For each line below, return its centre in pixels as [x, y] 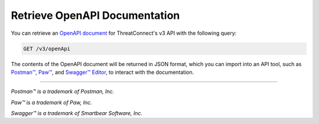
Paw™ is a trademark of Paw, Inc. [51, 102]
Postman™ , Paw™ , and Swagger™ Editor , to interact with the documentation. [102, 72]
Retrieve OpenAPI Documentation [95, 15]
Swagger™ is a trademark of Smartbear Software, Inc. [77, 113]
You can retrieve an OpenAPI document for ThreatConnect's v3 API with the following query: [124, 33]
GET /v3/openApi [47, 48]
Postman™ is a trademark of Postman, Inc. [63, 92]
